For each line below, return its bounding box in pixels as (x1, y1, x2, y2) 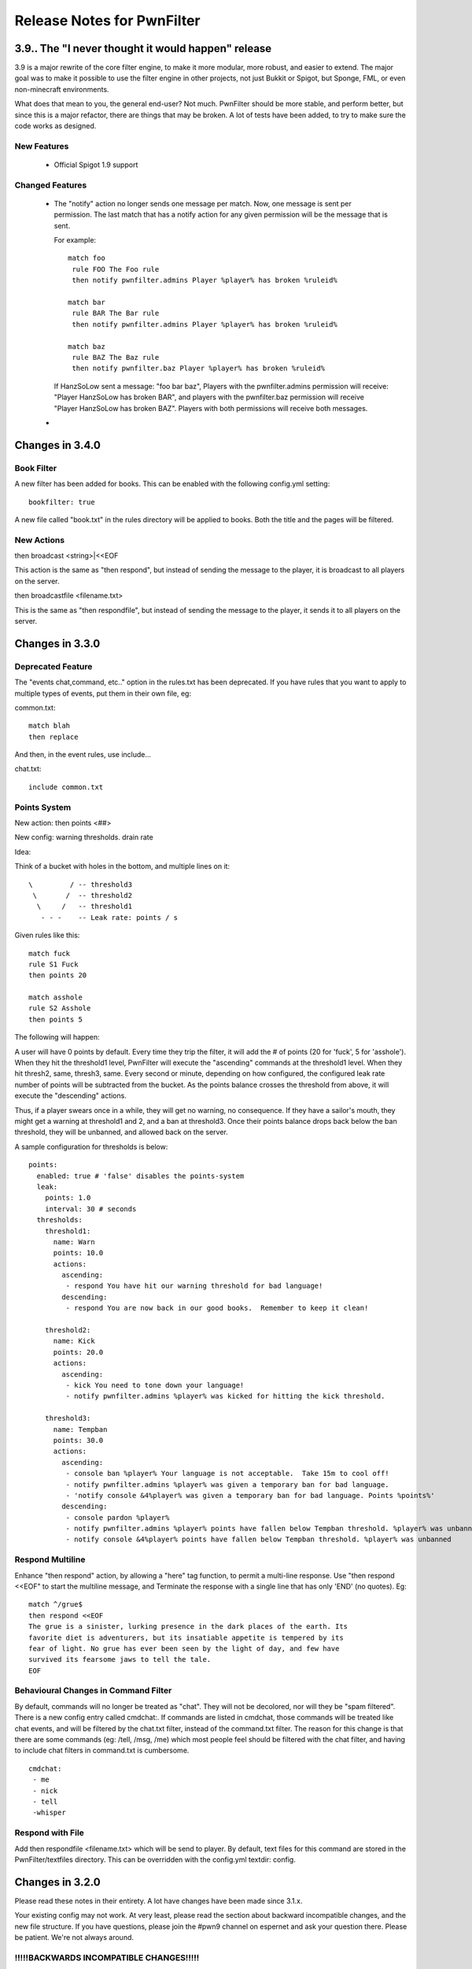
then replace (28, 732, 79, 741)
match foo (68, 254, 105, 263)
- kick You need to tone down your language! (65, 1381, 245, 1389)
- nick (32, 1786, 58, 1795)
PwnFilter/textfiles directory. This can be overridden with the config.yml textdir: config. (14, 1855, 297, 1864)
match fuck (28, 949, 71, 958)
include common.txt (28, 782, 104, 792)
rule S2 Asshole (28, 1004, 91, 1013)
